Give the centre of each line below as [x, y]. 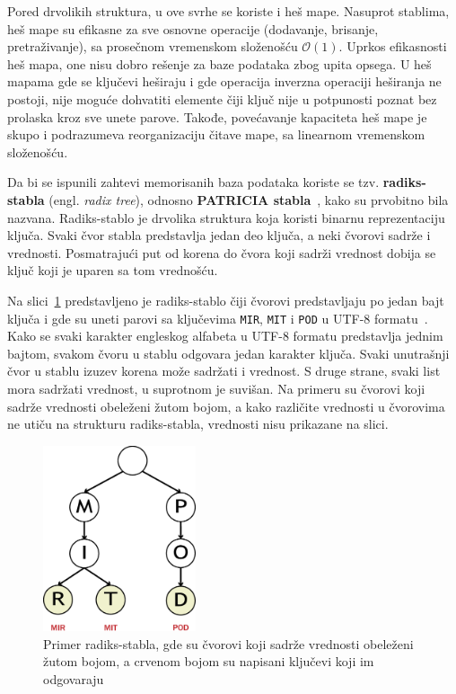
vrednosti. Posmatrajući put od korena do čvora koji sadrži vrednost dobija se [222, 252]
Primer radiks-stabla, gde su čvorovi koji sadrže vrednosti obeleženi [228, 643]
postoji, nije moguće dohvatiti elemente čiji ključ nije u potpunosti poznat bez [222, 98]
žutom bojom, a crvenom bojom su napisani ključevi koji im [209, 661]
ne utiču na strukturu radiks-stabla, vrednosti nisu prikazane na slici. [198, 424]
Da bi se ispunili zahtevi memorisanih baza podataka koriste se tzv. [193, 182]
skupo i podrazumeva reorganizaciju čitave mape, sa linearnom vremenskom [216, 134]
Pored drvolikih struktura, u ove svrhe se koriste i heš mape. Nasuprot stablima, [228, 11]
